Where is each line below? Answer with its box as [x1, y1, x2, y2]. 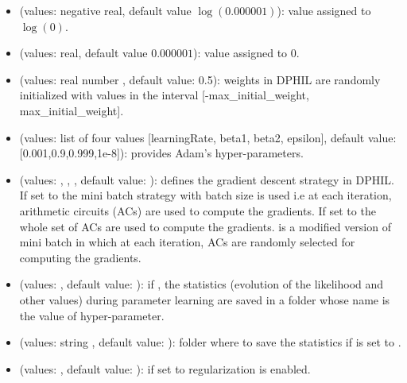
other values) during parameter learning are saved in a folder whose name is [19, 291, 390, 308]
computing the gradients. [19, 249, 141, 265]
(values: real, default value [19, 44, 148, 61]
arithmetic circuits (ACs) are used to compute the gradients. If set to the [19, 202, 376, 219]
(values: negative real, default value [19, 2, 192, 18]
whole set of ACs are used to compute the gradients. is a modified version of [19, 218, 391, 234]
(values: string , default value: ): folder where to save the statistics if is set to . [19, 334, 401, 350]
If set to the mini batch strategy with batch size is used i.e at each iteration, [19, 187, 392, 203]
